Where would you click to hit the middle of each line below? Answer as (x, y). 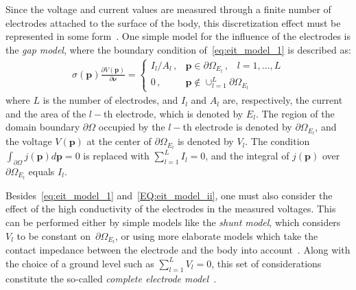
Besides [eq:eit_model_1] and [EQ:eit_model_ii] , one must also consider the (169, 195)
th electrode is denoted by (237, 127)
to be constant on (54, 235)
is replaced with (116, 156)
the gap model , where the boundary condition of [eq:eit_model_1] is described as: (178, 49)
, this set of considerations (266, 263)
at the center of (119, 141)
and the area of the (46, 113)
